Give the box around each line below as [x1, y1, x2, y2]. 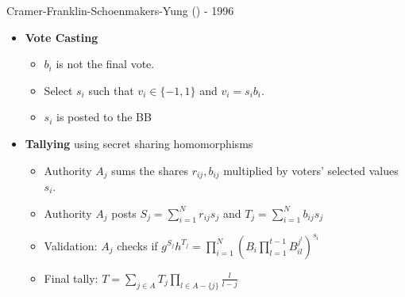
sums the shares [111, 162, 188, 178]
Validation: [44, 237, 98, 253]
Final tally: [44, 269, 98, 286]
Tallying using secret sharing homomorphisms [25, 135, 253, 151]
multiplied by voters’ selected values [223, 162, 399, 178]
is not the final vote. [56, 55, 155, 72]
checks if [117, 237, 158, 253]
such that [88, 82, 134, 98]
